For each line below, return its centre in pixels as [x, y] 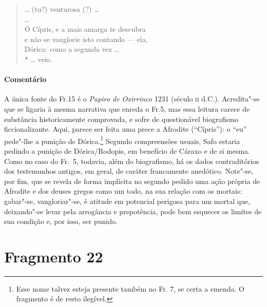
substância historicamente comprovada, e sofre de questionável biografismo [121, 119]
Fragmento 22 [54, 256]
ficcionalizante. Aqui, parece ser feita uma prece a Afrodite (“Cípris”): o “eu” [126, 129]
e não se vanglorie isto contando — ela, [86, 39]
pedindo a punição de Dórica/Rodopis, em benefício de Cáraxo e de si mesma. [127, 150]
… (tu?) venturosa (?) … [62, 9]
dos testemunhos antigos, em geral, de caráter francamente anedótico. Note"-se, [129, 171]
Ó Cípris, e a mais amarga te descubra [85, 29]
